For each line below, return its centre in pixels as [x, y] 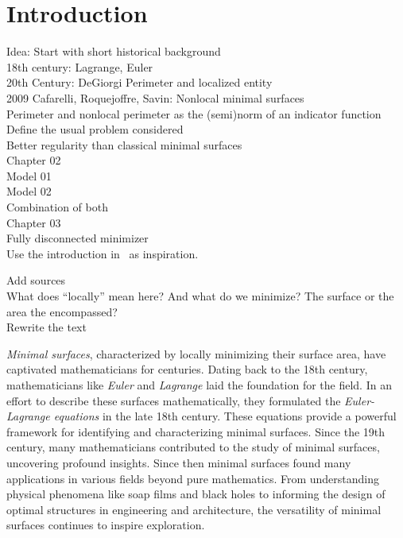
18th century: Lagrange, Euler [80, 66]
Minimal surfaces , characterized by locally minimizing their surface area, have [196, 353]
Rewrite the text [46, 327]
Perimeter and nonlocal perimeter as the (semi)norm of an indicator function [194, 113]
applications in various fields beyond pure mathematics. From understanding [193, 478]
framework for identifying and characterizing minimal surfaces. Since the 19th [196, 431]
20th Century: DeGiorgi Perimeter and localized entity [139, 82]
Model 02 [29, 191]
